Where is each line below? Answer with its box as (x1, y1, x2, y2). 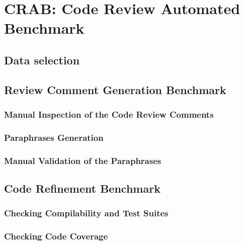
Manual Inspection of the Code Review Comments (4, 108, 214, 121)
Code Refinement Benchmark (4, 181, 160, 196)
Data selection (4, 52, 80, 67)
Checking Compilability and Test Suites (4, 207, 169, 219)
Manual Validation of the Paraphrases (4, 154, 161, 167)
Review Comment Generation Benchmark (4, 81, 226, 97)
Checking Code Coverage (4, 230, 108, 242)
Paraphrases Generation (4, 131, 104, 143)
